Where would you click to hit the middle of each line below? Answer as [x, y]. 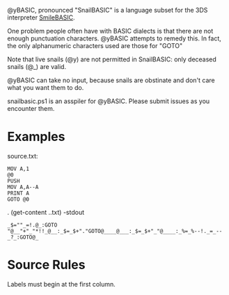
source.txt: [23, 156]
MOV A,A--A [23, 187]
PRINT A [18, 193]
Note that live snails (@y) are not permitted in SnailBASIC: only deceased [112, 59]
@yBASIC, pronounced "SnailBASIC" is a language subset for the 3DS [108, 10]
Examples [36, 137]
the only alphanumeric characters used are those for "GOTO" [95, 46]
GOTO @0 [18, 199]
